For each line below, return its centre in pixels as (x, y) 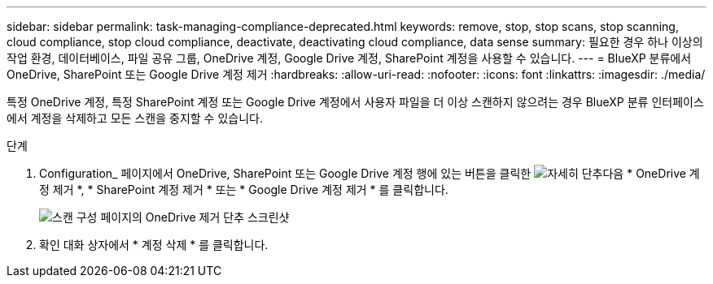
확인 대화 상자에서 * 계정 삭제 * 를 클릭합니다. (154, 245)
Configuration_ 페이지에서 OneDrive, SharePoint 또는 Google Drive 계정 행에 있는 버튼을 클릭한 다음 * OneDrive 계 (370, 173)
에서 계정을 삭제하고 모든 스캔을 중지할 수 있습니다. (135, 118)
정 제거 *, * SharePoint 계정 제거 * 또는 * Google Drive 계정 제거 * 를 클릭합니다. (244, 189)
